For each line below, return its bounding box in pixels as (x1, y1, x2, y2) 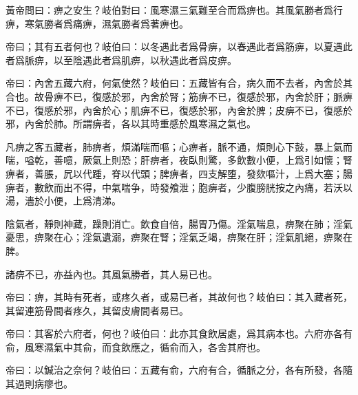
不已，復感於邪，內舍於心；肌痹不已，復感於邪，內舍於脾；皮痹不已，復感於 (6, 103, 352, 117)
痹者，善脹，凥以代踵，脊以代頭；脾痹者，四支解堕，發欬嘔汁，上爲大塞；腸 (6, 166, 352, 180)
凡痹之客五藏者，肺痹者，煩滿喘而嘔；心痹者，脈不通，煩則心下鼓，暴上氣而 (6, 139, 352, 153)
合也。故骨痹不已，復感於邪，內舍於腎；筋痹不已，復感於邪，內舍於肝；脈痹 (6, 89, 352, 103)
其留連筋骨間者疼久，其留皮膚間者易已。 (6, 303, 189, 317)
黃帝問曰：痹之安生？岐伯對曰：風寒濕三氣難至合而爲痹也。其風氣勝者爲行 (6, 3, 343, 17)
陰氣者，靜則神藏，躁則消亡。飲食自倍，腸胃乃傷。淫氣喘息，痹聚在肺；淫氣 (6, 216, 352, 231)
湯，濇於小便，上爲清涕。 (6, 193, 121, 208)
